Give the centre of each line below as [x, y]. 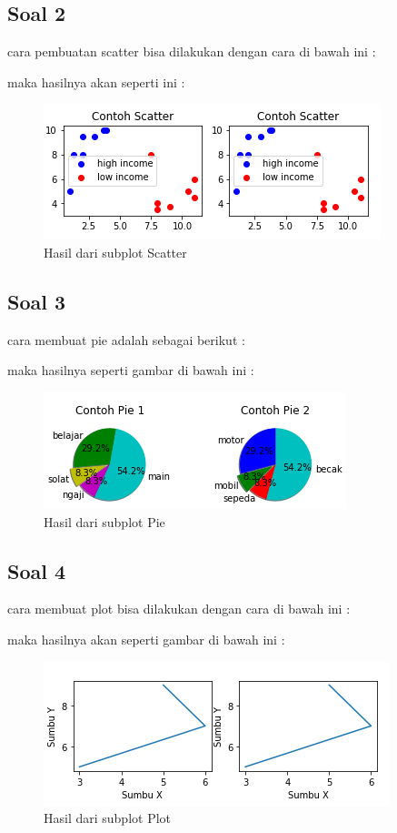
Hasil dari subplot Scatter [115, 252]
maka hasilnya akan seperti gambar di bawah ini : [146, 639]
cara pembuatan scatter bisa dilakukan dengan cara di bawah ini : [192, 51]
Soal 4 [37, 570]
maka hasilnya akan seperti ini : [96, 81]
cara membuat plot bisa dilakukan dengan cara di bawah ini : [179, 609]
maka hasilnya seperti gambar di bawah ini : [131, 370]
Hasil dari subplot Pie [104, 521]
